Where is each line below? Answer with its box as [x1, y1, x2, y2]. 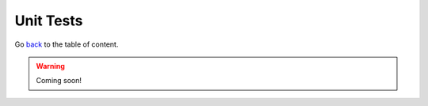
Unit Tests [14, 12, 83, 29]
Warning [36, 61, 65, 70]
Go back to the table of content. [14, 40, 119, 49]
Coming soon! [36, 76, 82, 85]
